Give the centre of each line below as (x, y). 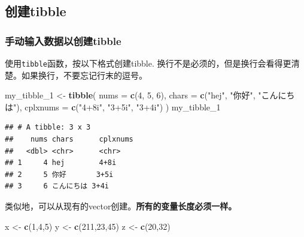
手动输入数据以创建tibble (63, 40)
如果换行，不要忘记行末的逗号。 (84, 75)
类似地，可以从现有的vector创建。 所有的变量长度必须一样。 (121, 206)
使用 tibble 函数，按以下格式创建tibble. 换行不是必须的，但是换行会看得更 (148, 63)
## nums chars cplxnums (69, 139)
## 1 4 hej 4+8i (61, 163)
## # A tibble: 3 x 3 (48, 127)
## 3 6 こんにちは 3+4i (57, 186)
